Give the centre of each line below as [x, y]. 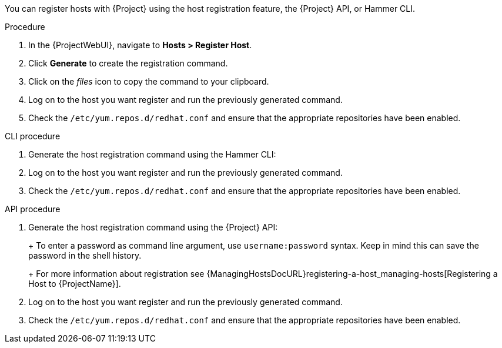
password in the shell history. [85, 255]
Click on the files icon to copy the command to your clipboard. [149, 81]
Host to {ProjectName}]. [75, 284]
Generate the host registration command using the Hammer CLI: [152, 154]
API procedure [33, 209]
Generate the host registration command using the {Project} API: [153, 227]
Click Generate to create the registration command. [128, 63]
